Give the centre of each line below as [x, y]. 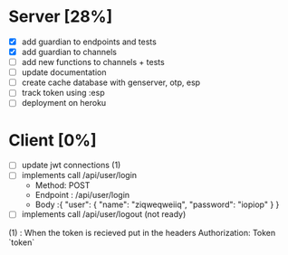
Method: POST [62, 185]
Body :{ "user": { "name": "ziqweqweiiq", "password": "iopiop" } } [157, 204]
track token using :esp [63, 93]
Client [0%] [53, 140]
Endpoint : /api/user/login [82, 195]
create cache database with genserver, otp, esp [111, 82]
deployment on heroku [64, 103]
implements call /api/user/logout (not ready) [104, 214]
